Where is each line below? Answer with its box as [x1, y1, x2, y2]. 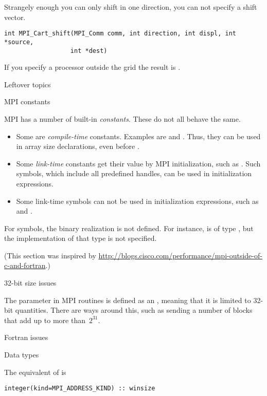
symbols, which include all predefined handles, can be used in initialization [16, 168, 252, 179]
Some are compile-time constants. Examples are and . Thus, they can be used [16, 130, 261, 141]
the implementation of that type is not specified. [4, 233, 157, 243]
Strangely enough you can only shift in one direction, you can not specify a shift [4, 2, 257, 12]
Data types [4, 349, 39, 360]
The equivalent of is [4, 366, 66, 377]
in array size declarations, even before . [16, 141, 139, 152]
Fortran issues [4, 332, 48, 343]
